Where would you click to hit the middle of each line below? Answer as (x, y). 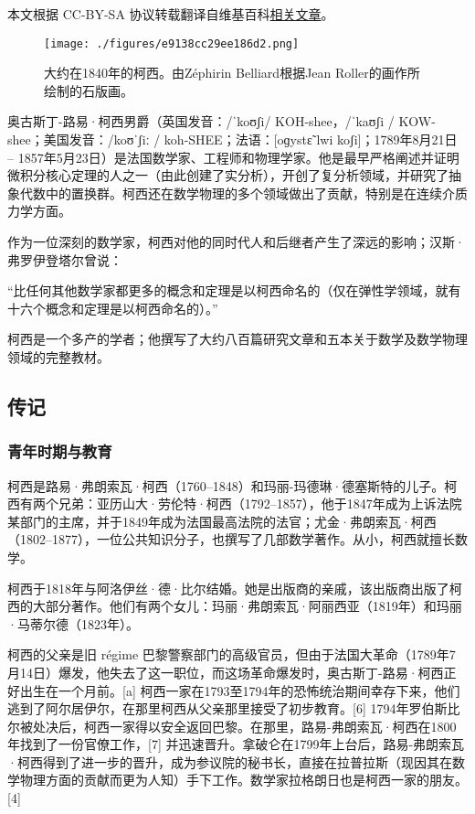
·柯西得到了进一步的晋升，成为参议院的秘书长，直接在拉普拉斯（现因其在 (230, 761)
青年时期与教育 (60, 451)
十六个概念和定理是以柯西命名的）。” (113, 308)
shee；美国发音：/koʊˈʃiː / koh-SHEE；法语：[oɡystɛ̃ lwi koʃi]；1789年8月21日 (232, 139)
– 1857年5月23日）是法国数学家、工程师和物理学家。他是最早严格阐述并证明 (233, 157)
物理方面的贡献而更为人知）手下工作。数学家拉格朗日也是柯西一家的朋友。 (243, 780)
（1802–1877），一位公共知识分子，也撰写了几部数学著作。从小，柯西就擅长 (231, 539)
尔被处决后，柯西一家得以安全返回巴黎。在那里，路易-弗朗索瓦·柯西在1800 (232, 726)
